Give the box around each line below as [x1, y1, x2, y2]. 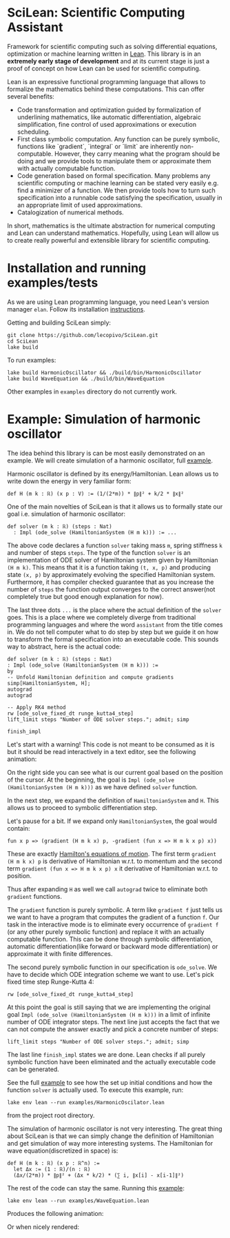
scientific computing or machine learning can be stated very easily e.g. [17, 179, 219, 187]
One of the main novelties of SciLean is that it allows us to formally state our [7, 502, 223, 511]
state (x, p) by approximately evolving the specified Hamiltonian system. [7, 570, 216, 578]
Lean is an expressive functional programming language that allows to [7, 77, 206, 85]
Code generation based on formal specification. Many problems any [17, 171, 211, 180]
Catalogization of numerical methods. [17, 208, 124, 216]
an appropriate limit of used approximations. [17, 201, 143, 209]
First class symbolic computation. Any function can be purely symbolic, [17, 134, 220, 143]
